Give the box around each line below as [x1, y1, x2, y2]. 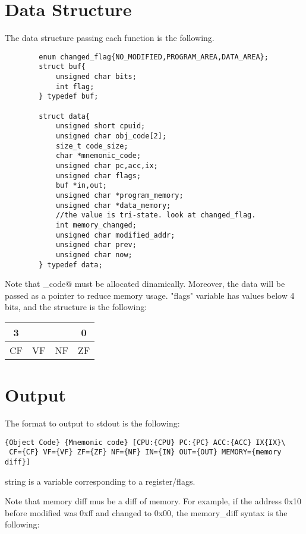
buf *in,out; [55, 181, 107, 190]
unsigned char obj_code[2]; [55, 131, 167, 140]
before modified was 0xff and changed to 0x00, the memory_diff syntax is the [5, 506, 288, 519]
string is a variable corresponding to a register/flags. [5, 475, 195, 487]
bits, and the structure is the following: [5, 301, 147, 313]
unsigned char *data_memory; [55, 201, 171, 210]
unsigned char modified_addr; [55, 230, 175, 239]
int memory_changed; [55, 220, 137, 229]
